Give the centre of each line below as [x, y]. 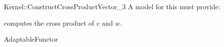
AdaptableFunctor [31, 39]
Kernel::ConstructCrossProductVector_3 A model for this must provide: [112, 6]
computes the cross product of [49, 23]
